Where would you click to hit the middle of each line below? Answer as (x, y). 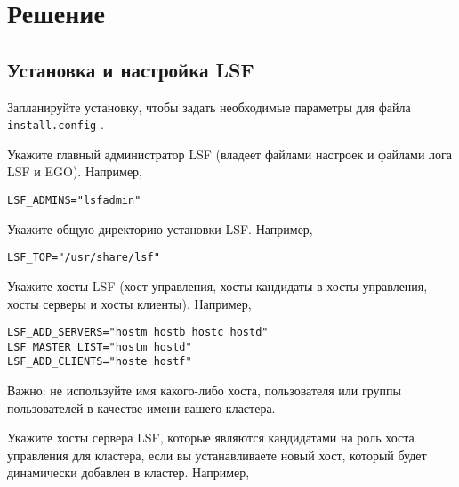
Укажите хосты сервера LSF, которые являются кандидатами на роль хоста (211, 438)
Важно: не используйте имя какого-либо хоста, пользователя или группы (204, 390)
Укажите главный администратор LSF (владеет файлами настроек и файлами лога (230, 154)
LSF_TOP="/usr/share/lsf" (84, 258)
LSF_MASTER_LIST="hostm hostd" (100, 347)
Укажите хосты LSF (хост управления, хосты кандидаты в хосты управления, (217, 285)
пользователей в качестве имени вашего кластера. (141, 407)
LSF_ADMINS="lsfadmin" (74, 201)
